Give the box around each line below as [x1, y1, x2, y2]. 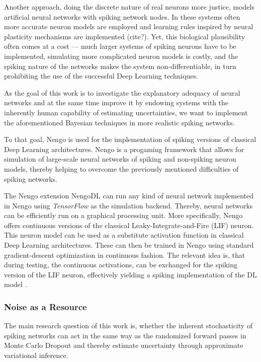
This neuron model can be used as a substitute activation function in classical [4, 230, 244, 240]
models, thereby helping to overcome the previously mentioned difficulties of [4, 163, 239, 174]
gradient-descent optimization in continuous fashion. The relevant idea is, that [4, 249, 245, 260]
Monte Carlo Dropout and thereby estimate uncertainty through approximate [4, 340, 243, 350]
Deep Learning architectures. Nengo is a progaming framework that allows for [4, 143, 244, 154]
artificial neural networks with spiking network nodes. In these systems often [4, 11, 240, 22]
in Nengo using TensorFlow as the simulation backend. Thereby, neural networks [4, 200, 253, 210]
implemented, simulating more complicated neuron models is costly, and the [4, 50, 238, 61]
